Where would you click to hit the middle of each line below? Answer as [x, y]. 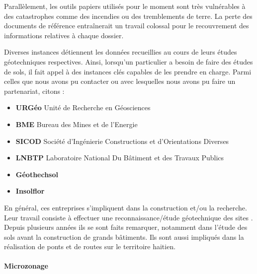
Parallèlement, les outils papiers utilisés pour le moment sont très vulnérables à [125, 6]
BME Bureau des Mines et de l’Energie [77, 124]
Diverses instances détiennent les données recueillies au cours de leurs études [121, 52]
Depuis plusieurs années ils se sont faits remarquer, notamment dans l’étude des [126, 227]
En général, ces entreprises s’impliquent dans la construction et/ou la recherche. [126, 207]
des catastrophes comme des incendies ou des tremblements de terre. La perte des [128, 16]
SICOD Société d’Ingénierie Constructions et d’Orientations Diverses [122, 141]
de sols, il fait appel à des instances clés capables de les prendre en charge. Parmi [128, 71]
